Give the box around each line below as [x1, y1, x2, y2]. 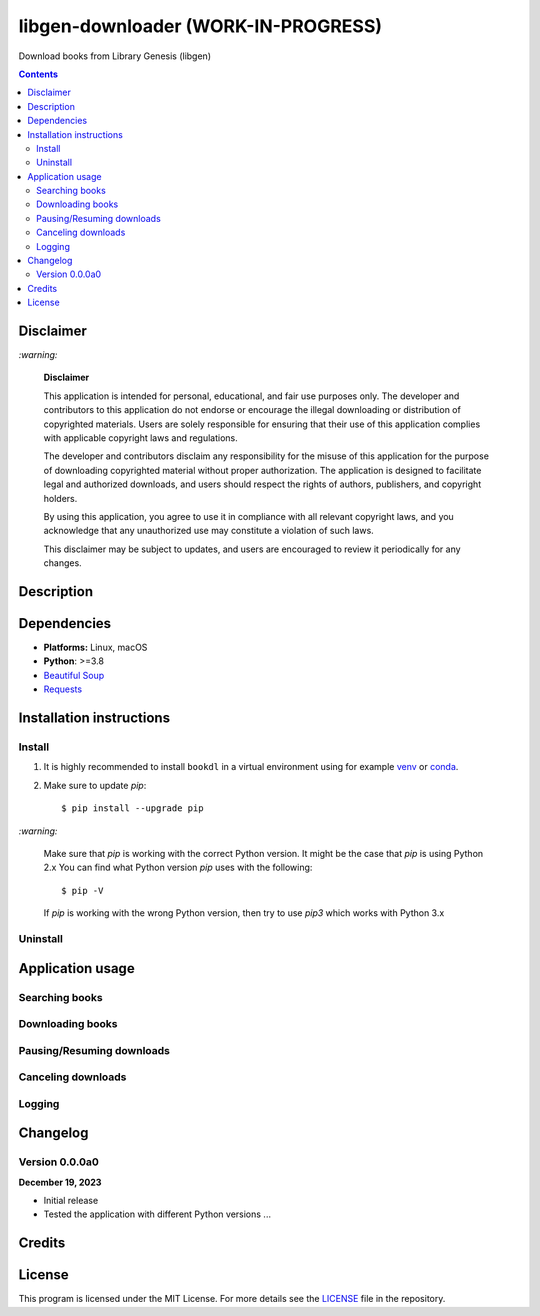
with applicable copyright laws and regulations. [43, 432, 239, 444]
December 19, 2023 [18, 1176, 102, 1188]
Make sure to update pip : [43, 779, 147, 791]
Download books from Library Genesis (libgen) [18, 50, 212, 62]
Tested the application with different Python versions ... [43, 1208, 272, 1220]
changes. [43, 557, 82, 569]
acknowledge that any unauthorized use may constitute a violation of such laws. [43, 525, 374, 537]
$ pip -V [61, 885, 104, 896]
